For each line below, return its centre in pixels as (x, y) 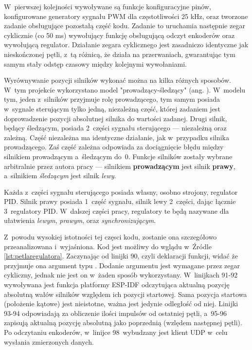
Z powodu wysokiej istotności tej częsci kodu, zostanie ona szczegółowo (110, 237)
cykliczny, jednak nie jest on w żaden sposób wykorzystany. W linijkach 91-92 (121, 275)
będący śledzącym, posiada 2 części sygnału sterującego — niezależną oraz (115, 128)
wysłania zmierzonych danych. (49, 341)
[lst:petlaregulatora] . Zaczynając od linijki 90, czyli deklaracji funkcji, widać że (121, 256)
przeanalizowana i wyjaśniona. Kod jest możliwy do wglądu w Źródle (108, 246)
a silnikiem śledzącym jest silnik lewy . (60, 175)
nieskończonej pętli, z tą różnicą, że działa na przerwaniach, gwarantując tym (120, 54)
